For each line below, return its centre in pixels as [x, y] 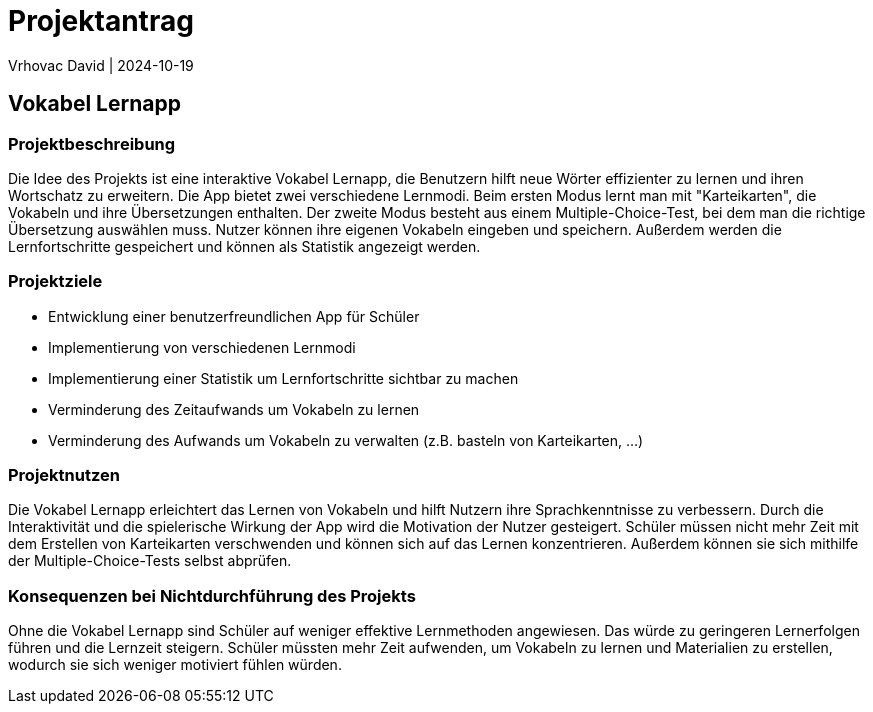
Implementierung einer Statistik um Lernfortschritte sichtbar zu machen [283, 378]
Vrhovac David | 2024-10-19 [101, 65]
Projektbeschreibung [92, 143]
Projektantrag [101, 21]
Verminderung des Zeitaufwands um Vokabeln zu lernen [234, 409]
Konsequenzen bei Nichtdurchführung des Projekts [212, 595]
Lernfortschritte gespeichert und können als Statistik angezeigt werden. [244, 246]
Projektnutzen [64, 475]
